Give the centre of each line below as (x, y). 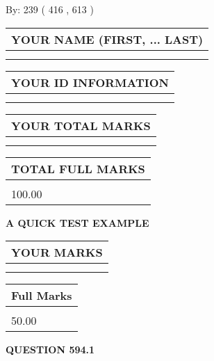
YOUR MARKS (57, 252)
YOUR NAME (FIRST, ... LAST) (107, 39)
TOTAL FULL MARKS (78, 168)
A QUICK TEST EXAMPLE (77, 222)
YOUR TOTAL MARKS (81, 125)
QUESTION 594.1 (50, 350)
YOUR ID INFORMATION (90, 82)
